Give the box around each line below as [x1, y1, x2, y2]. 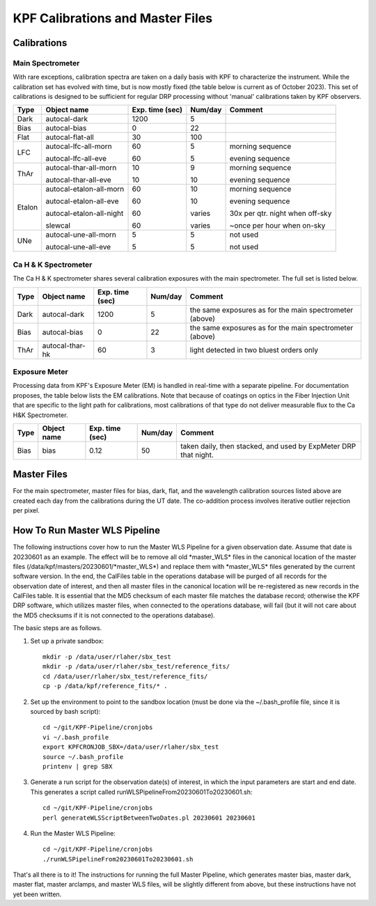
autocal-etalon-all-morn [45, 185, 125, 194]
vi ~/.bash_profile [42, 733, 109, 741]
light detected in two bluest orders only [189, 345, 318, 354]
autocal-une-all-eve [45, 242, 111, 252]
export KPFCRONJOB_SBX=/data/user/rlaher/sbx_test [42, 743, 219, 751]
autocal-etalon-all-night [45, 209, 124, 219]
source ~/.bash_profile [42, 753, 124, 760]
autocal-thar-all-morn [45, 163, 117, 173]
